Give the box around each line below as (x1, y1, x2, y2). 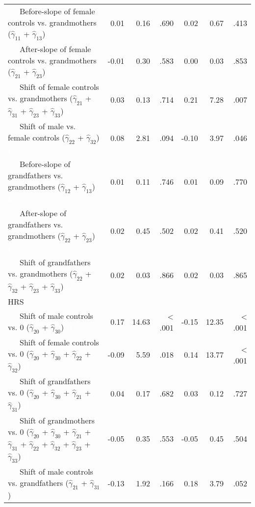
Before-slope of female (20, 5, 95, 17)
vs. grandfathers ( (8, 477, 69, 489)
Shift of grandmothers (20, 414, 95, 426)
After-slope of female (20, 43, 91, 55)
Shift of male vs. (20, 120, 76, 132)
